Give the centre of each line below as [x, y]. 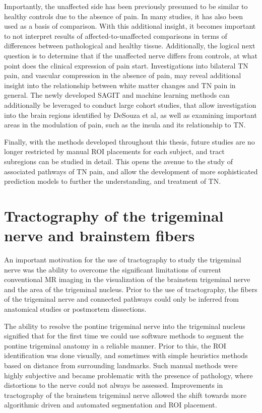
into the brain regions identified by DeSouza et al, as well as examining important [130, 115]
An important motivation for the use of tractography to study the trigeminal [123, 259]
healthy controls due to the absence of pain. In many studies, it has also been [124, 16]
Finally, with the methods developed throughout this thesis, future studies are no [129, 141]
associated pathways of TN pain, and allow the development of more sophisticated [131, 171]
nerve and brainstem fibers [100, 235]
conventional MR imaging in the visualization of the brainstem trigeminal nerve [127, 279]
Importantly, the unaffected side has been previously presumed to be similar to [126, 6]
